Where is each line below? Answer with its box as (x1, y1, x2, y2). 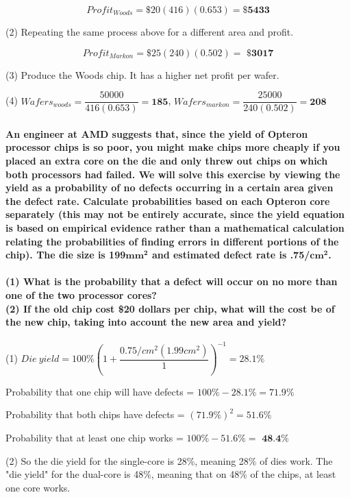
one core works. (5, 480, 71, 494)
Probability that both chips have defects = (5, 407, 185, 422)
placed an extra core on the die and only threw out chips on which (5, 154, 328, 168)
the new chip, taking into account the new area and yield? (5, 315, 287, 329)
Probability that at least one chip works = (5, 430, 184, 444)
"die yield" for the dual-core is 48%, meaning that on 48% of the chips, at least (5, 467, 336, 481)
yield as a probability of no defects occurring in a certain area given (5, 180, 334, 195)
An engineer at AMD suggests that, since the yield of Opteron (5, 126, 308, 141)
